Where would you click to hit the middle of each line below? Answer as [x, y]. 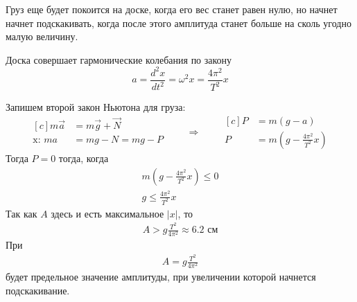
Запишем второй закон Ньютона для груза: [96, 107]
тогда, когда [84, 158]
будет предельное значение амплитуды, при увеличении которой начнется [161, 277]
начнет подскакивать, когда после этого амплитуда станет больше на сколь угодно [178, 23]
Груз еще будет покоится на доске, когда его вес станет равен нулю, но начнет [172, 9]
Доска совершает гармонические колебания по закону [119, 59]
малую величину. [42, 36]
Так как [21, 213]
